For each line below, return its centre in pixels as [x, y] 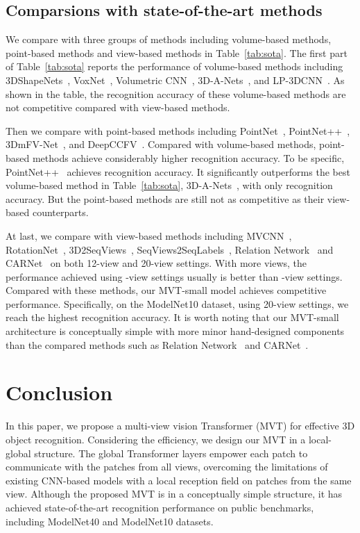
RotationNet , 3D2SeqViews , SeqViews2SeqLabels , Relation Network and [170, 249]
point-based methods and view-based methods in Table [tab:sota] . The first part [177, 52]
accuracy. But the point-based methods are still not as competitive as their [165, 198]
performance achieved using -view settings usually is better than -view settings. [174, 276]
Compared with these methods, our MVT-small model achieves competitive [166, 290]
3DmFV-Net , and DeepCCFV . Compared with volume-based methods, [161, 144]
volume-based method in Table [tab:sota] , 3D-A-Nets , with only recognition [169, 185]
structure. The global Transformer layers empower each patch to [171, 453]
